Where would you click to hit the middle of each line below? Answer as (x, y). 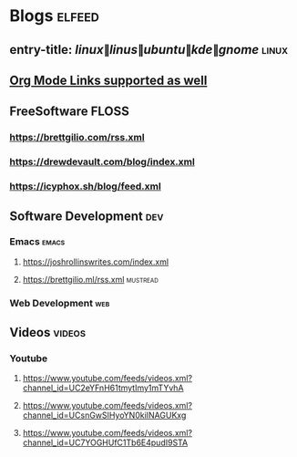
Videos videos (48, 332)
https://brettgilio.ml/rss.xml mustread (91, 279)
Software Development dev (87, 216)
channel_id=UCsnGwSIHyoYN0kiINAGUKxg (104, 415)
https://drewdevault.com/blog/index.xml (102, 162)
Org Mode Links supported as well (108, 80)
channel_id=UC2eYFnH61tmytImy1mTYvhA (103, 388)
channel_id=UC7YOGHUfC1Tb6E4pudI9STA (105, 442)
